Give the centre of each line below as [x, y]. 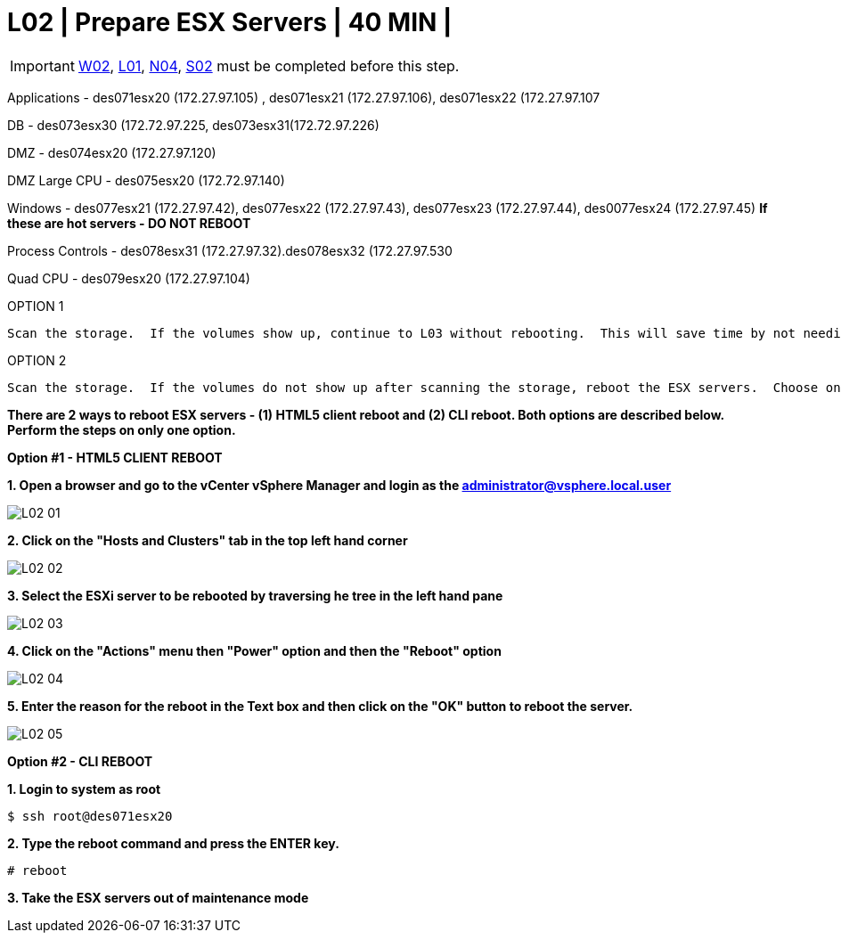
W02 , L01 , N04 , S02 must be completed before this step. [269, 65]
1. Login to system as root [84, 789]
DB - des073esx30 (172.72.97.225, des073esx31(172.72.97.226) [193, 125]
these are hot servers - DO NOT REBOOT [129, 223]
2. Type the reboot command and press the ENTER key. [173, 843]
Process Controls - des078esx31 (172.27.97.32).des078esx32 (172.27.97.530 [230, 250]
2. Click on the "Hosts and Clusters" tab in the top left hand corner [208, 540]
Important [42, 65]
